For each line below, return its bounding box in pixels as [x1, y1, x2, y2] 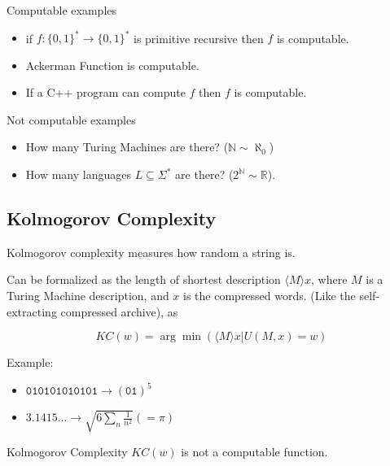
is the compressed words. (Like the [183, 287, 356, 304]
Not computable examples [7, 111, 136, 128]
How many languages [25, 166, 131, 183]
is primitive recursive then [133, 29, 264, 46]
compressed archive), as [60, 303, 178, 320]
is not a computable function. [181, 442, 328, 459]
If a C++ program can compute [25, 84, 186, 101]
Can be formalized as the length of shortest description [7, 271, 281, 288]
